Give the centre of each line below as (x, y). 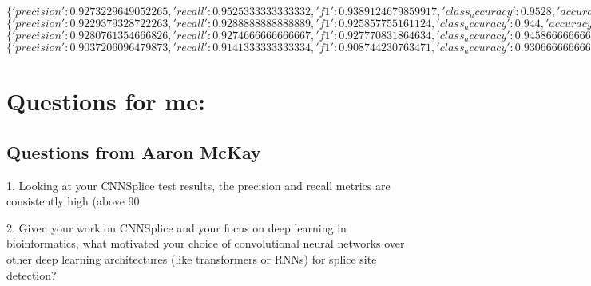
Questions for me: (106, 101)
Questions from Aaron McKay (134, 151)
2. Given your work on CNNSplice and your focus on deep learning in (177, 227)
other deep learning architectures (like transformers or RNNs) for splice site (192, 258)
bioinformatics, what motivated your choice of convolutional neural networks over (206, 243)
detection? (32, 274)
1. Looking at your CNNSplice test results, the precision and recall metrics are (198, 185)
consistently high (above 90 (73, 201)
